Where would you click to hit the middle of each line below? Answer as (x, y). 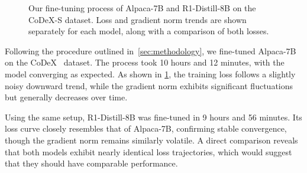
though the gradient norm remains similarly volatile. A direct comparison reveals (151, 140)
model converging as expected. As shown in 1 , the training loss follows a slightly (150, 74)
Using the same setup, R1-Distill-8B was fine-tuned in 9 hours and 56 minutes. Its (153, 117)
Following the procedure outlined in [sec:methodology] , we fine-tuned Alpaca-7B (151, 50)
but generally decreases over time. (66, 97)
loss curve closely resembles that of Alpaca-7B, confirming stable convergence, (146, 128)
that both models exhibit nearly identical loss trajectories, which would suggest (148, 151)
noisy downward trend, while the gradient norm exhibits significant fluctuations (149, 85)
